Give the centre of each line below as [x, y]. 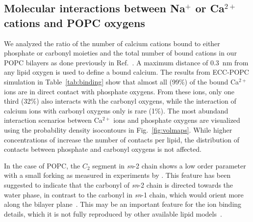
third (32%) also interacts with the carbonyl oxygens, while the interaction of [120, 101]
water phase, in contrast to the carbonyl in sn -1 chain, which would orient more [124, 194]
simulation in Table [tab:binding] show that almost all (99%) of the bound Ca [122, 81]
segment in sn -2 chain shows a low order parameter [169, 165]
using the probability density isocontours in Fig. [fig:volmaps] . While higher [118, 129]
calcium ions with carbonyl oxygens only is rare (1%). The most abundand [116, 110]
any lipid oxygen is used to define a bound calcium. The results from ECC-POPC [126, 72]
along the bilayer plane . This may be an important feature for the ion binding [123, 204]
